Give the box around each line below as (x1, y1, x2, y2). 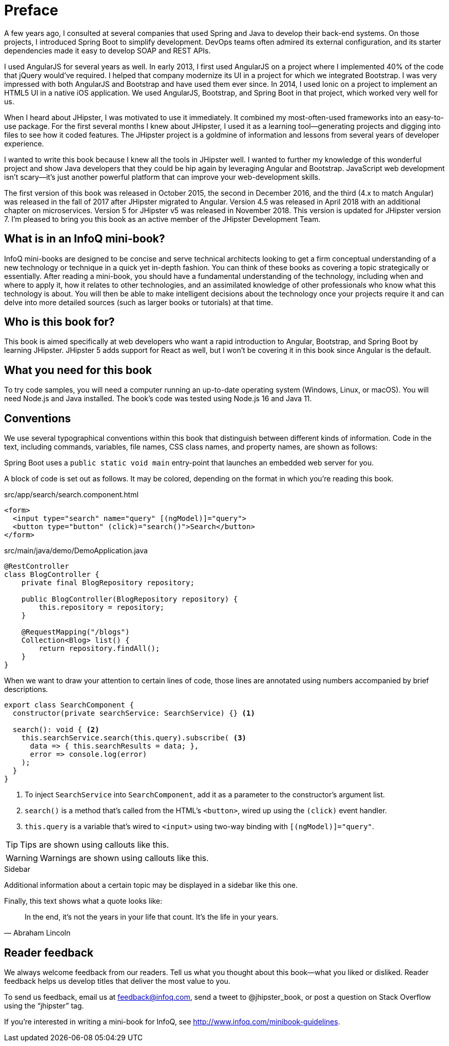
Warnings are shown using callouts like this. (40, 853, 209, 864)
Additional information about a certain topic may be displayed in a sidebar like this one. (4, 881, 298, 890)
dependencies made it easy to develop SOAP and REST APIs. (4, 46, 211, 55)
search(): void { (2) (12, 725, 100, 734)
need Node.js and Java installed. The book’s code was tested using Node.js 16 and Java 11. (4, 394, 312, 403)
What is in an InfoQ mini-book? (4, 232, 165, 246)
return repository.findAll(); (38, 644, 160, 653)
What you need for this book (4, 363, 152, 377)
